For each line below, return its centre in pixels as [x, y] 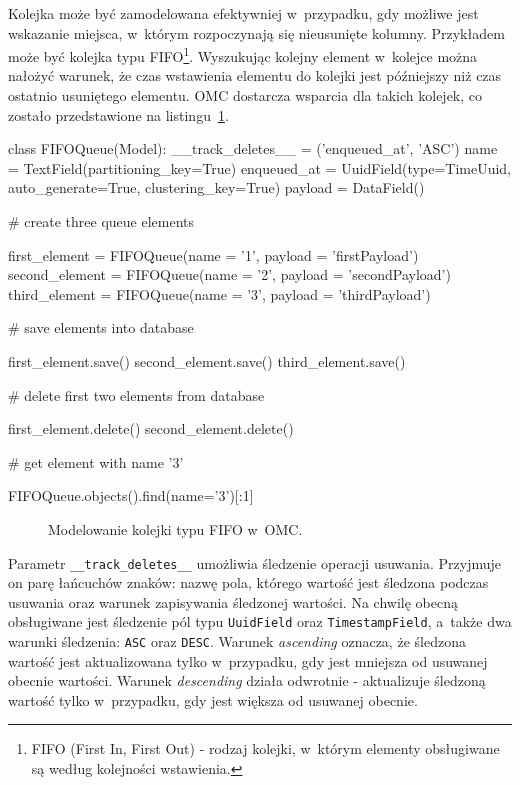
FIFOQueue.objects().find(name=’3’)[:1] [131, 495]
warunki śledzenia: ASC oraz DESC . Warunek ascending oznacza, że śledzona [237, 641]
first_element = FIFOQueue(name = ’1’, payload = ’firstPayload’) [213, 254]
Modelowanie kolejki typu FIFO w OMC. [175, 528]
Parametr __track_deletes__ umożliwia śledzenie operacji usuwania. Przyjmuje [255, 562]
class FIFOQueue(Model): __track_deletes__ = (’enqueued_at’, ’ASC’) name [253, 148]
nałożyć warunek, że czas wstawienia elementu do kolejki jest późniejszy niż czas [255, 75]
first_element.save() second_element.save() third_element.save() [207, 360]
